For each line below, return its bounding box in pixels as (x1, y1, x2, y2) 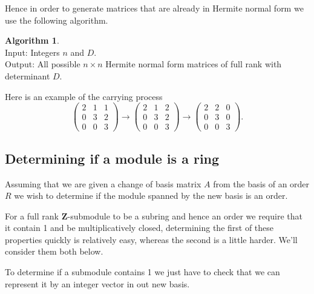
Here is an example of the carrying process (5, 90, 163, 102)
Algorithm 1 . (5, 34, 59, 47)
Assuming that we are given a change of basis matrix (5, 177, 201, 190)
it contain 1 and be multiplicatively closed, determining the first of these (5, 221, 274, 234)
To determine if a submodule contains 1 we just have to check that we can (5, 266, 280, 278)
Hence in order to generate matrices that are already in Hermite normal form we (5, 2, 304, 14)
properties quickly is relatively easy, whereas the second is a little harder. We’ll (5, 233, 298, 246)
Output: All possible (5, 58, 80, 70)
